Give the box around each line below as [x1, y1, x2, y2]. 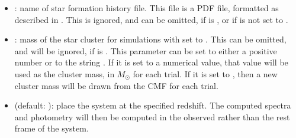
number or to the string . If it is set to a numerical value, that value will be [14, 56, 288, 68]
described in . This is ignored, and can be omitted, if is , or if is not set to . [14, 13, 288, 25]
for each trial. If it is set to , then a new [133, 67, 278, 80]
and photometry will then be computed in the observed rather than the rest [14, 110, 290, 123]
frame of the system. [14, 122, 89, 134]
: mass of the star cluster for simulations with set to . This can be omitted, [14, 33, 287, 45]
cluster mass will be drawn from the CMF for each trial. [14, 79, 218, 91]
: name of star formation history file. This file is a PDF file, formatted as [14, 2, 279, 14]
